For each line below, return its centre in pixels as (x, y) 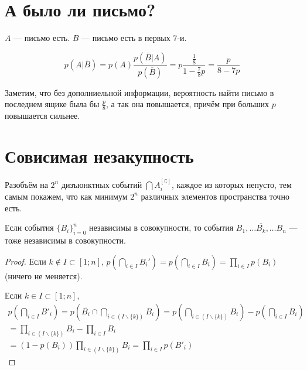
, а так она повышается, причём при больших (187, 104)
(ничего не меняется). (44, 275)
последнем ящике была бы (52, 104)
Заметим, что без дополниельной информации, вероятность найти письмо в (139, 92)
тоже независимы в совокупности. (65, 240)
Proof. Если (25, 261)
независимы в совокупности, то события (161, 227)
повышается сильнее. (42, 116)
